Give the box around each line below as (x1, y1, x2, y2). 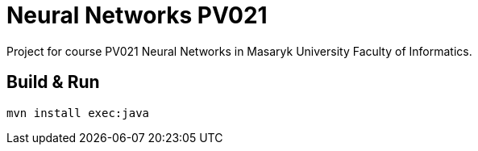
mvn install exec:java (6, 106, 150, 120)
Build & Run (6, 72, 100, 93)
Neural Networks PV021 (6, 2, 268, 29)
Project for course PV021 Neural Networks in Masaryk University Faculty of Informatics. (6, 44, 472, 58)
